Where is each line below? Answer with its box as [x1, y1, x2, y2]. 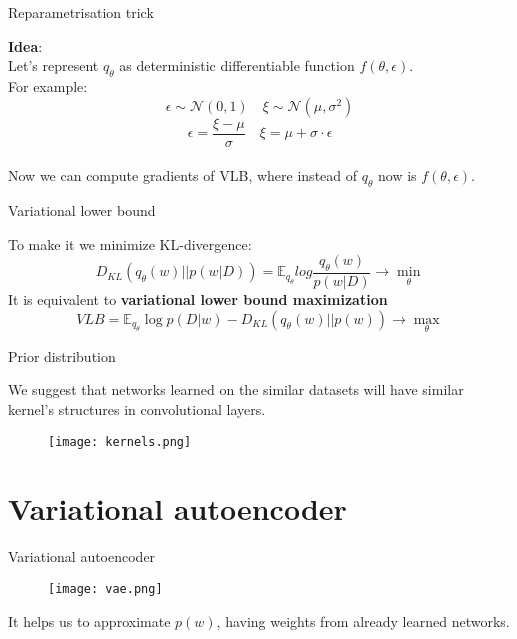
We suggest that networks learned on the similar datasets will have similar [8, 379, 464, 400]
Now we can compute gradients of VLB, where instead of [8, 165, 358, 186]
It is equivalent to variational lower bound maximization [8, 289, 388, 310]
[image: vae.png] [48, 582, 163, 597]
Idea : [8, 35, 43, 56]
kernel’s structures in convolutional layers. [8, 399, 266, 420]
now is [377, 165, 417, 186]
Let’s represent [8, 55, 99, 76]
